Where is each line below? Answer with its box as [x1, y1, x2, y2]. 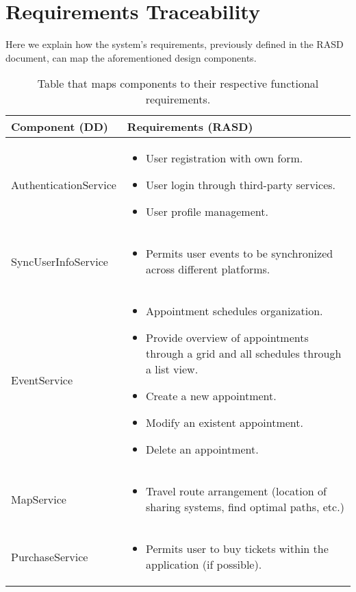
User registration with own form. [146, 150, 303, 166]
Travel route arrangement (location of [146, 483, 327, 500]
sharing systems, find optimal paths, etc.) [146, 499, 344, 515]
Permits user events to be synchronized [146, 245, 333, 262]
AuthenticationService [11, 177, 116, 193]
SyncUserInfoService [11, 253, 108, 269]
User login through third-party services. [146, 177, 335, 193]
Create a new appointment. [146, 388, 277, 404]
